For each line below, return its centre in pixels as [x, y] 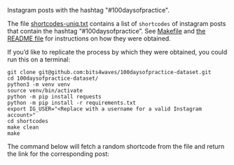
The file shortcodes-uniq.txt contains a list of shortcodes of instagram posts [117, 23]
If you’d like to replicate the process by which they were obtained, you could [117, 52]
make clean [23, 127]
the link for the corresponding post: [58, 154]
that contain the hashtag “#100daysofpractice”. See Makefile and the [106, 31]
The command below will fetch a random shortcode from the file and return [116, 146]
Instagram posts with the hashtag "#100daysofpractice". [89, 10]
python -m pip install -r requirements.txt [72, 103]
